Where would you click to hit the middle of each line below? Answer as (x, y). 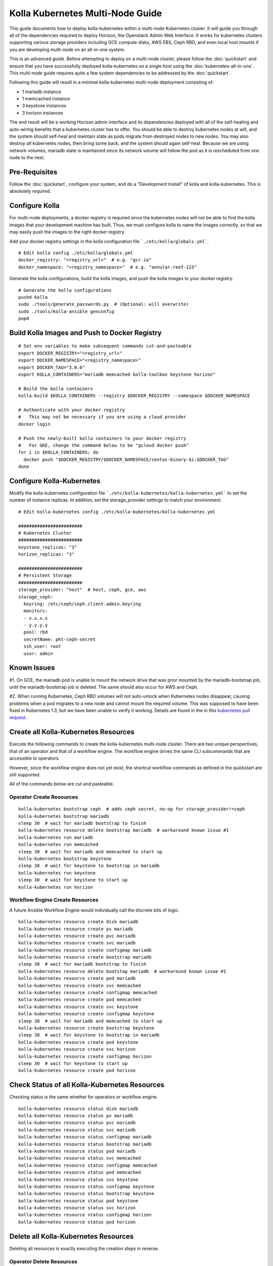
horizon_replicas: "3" (47, 554)
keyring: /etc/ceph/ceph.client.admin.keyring (82, 604)
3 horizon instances (42, 113)
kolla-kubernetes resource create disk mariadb (78, 922)
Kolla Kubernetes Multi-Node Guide (86, 13)
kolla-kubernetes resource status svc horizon (77, 1208)
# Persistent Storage (45, 576)
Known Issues (32, 668)
